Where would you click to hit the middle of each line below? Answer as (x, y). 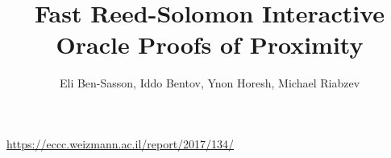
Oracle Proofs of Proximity (210, 45)
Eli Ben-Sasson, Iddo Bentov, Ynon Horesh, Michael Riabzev (210, 83)
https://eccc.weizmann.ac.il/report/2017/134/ (121, 143)
